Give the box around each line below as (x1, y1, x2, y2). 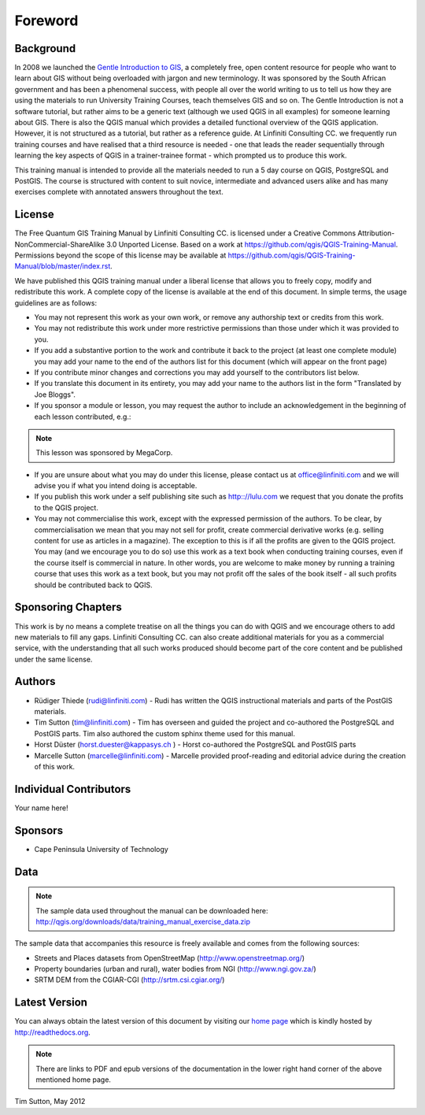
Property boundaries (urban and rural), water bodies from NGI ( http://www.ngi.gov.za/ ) (34, 965, 316, 974)
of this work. (34, 761, 75, 771)
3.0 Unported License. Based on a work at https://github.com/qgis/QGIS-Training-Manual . (106, 239, 398, 249)
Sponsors (14, 824, 63, 837)
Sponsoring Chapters (14, 601, 122, 614)
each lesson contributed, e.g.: (34, 412, 131, 421)
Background (14, 42, 76, 55)
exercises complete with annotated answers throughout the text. (14, 187, 224, 197)
